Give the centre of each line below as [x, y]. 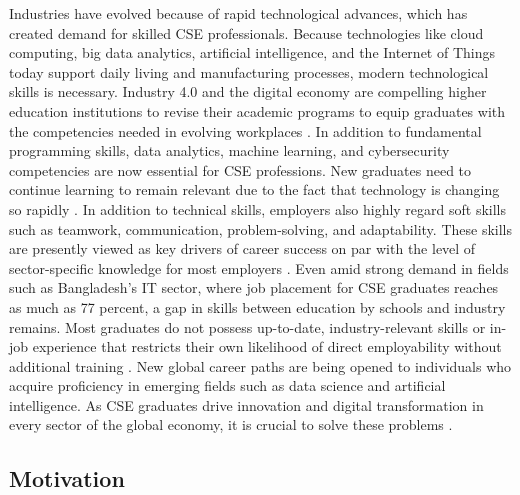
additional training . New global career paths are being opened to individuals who [260, 365]
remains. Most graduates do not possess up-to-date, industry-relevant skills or [247, 326]
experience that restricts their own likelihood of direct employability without [267, 346]
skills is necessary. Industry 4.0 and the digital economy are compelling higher [248, 91]
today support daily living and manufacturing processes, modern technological [249, 71]
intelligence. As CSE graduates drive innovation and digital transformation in [246, 404]
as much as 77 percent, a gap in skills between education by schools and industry [257, 306]
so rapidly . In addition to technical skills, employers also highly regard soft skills [258, 208]
